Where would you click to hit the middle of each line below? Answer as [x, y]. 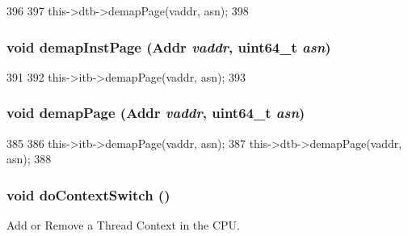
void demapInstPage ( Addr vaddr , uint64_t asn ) [169, 46]
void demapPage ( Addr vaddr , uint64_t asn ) [156, 113]
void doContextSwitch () [88, 194]
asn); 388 [29, 159]
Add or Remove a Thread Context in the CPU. [124, 225]
